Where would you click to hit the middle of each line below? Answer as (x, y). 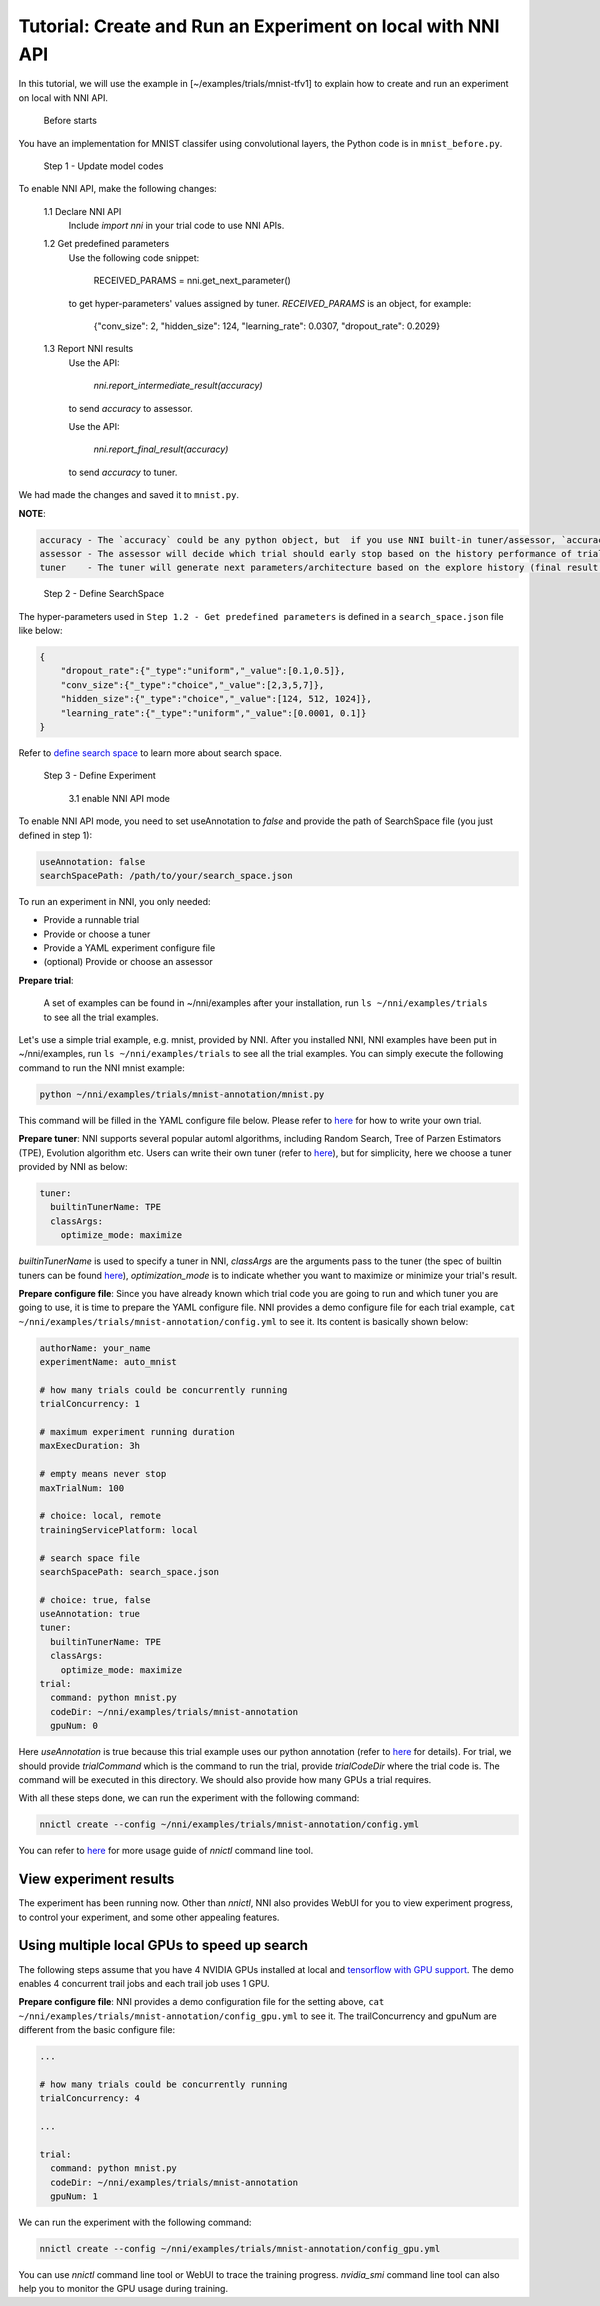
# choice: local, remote (100, 1516)
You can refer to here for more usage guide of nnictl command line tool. (166, 1851)
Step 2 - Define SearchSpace (104, 594)
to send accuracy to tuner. (123, 472)
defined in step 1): (55, 835)
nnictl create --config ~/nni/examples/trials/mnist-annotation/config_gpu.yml (240, 2248)
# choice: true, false (95, 1599)
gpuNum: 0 (74, 1726)
